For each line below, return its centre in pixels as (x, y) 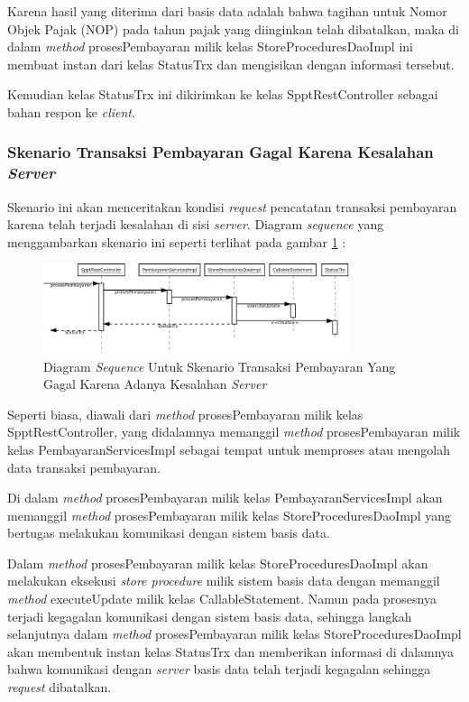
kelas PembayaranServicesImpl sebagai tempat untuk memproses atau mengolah (229, 449)
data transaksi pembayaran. (84, 467)
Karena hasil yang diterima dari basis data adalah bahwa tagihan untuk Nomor (227, 11)
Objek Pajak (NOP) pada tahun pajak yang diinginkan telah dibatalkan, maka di (234, 28)
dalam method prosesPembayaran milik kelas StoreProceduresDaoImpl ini (210, 46)
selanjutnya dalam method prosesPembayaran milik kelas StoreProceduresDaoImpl (234, 634)
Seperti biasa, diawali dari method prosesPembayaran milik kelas (185, 414)
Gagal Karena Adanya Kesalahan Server (155, 384)
